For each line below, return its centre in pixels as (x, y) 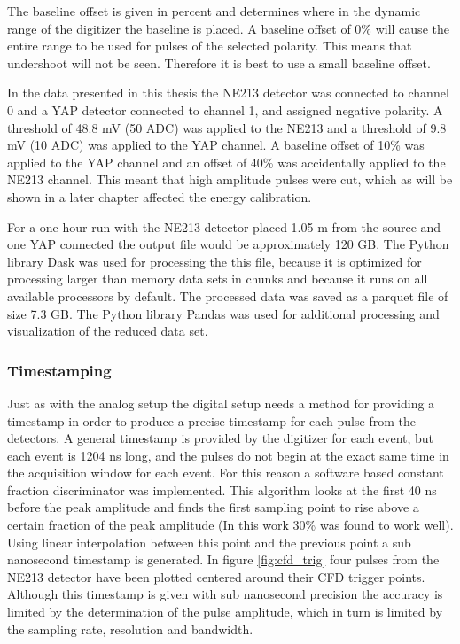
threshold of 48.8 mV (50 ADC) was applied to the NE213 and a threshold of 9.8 (227, 127)
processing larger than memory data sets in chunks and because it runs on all (218, 279)
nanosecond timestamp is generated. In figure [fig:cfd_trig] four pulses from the (223, 559)
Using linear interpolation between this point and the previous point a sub (209, 542)
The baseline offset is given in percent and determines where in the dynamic (214, 11)
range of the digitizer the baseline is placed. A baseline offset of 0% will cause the (228, 28)
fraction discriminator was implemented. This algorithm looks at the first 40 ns (222, 489)
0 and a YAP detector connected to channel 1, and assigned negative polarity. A (225, 109)
